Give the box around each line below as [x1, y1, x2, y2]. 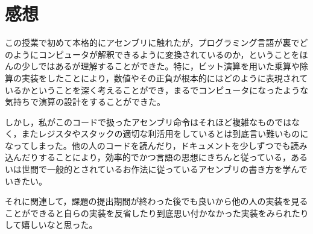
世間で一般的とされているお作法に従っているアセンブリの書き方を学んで [21, 163, 308, 175]
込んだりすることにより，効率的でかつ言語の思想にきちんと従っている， [5, 151, 291, 163]
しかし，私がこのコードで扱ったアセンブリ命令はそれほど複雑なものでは [5, 115, 292, 128]
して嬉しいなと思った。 [5, 218, 98, 231]
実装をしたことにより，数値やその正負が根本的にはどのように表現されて [21, 71, 308, 84]
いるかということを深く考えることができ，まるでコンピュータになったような [5, 83, 309, 96]
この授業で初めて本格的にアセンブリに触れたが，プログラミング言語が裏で [5, 36, 300, 49]
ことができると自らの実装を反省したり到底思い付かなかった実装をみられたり [5, 206, 309, 219]
